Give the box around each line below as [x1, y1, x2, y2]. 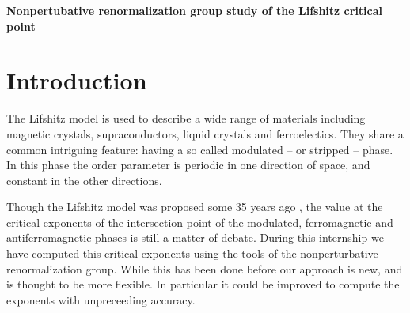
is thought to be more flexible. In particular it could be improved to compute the [6, 276, 400, 292]
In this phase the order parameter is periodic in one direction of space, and [6, 156, 370, 173]
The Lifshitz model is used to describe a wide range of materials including [6, 110, 366, 126]
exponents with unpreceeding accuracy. [6, 291, 196, 307]
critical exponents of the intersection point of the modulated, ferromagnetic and [6, 213, 393, 230]
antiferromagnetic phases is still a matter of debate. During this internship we [6, 229, 384, 246]
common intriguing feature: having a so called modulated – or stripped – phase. [6, 141, 393, 157]
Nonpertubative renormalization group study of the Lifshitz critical [6, 2, 383, 18]
